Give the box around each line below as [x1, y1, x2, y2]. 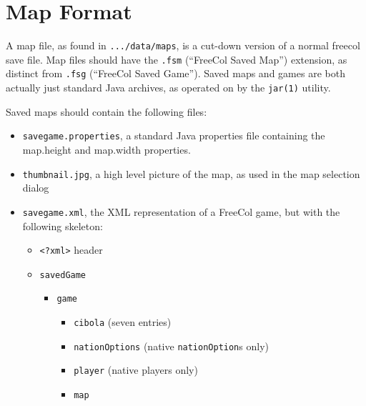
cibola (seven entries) [74, 315, 172, 330]
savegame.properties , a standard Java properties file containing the [22, 128, 325, 143]
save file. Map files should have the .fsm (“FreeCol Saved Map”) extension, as [6, 51, 347, 66]
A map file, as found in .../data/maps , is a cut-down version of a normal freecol [6, 38, 360, 53]
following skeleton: [22, 218, 103, 233]
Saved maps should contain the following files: [6, 104, 207, 119]
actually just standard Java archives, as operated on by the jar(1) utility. [6, 80, 331, 95]
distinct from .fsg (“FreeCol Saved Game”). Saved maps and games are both [6, 66, 345, 81]
